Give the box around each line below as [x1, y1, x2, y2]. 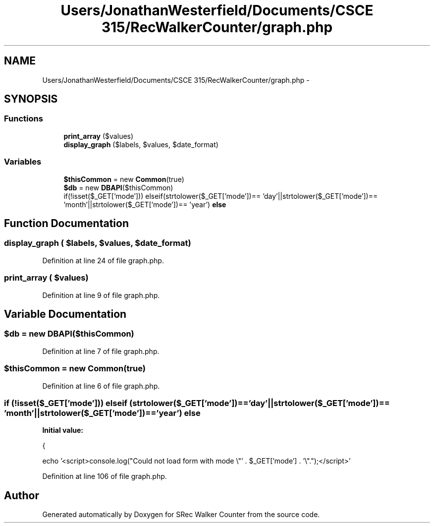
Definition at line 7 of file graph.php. [42, 347, 160, 355]
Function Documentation [4, 217, 129, 230]
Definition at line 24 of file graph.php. [42, 256, 164, 265]
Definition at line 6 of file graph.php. [42, 381, 160, 390]
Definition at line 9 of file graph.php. [42, 291, 160, 299]
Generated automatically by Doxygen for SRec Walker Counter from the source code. [42, 510, 320, 519]
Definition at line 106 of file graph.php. [42, 472, 167, 481]
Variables [4, 157, 42, 167]
